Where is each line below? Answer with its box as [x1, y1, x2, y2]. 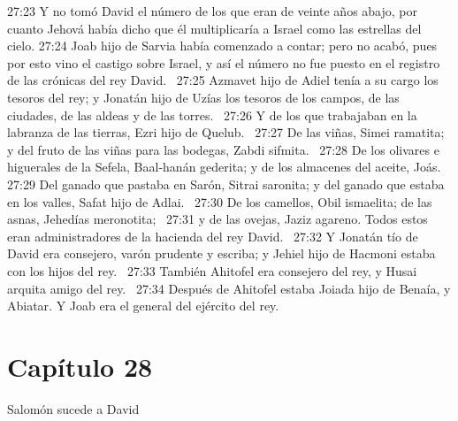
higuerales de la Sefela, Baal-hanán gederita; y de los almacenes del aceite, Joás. [7, 157, 441, 176]
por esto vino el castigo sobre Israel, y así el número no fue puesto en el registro [7, 53, 440, 72]
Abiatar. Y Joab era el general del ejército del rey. [7, 296, 279, 315]
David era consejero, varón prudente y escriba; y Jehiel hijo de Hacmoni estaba [7, 244, 436, 263]
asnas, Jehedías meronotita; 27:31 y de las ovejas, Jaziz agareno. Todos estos [7, 210, 428, 228]
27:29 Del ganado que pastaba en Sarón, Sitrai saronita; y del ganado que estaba [7, 174, 445, 193]
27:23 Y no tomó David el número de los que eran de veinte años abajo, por [7, 2, 418, 19]
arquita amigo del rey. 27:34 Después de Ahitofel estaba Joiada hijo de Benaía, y [7, 279, 451, 297]
